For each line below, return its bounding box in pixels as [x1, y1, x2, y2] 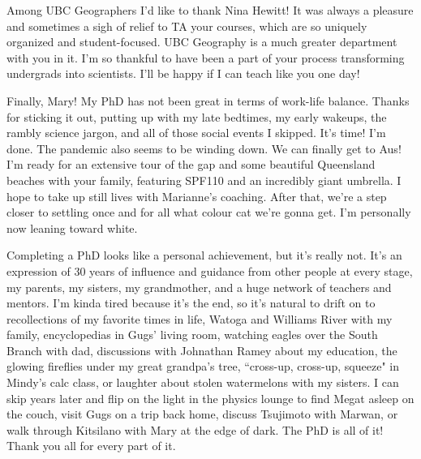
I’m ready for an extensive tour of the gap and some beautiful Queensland [6, 156, 376, 173]
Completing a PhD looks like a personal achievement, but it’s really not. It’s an [6, 247, 402, 264]
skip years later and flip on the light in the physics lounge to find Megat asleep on [6, 389, 415, 406]
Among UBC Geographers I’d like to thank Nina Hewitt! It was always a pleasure [6, 2, 414, 18]
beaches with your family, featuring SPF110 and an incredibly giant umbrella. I [6, 171, 402, 188]
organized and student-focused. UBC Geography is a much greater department [6, 33, 397, 50]
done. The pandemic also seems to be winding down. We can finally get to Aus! [6, 139, 402, 157]
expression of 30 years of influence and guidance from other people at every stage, [6, 262, 413, 279]
